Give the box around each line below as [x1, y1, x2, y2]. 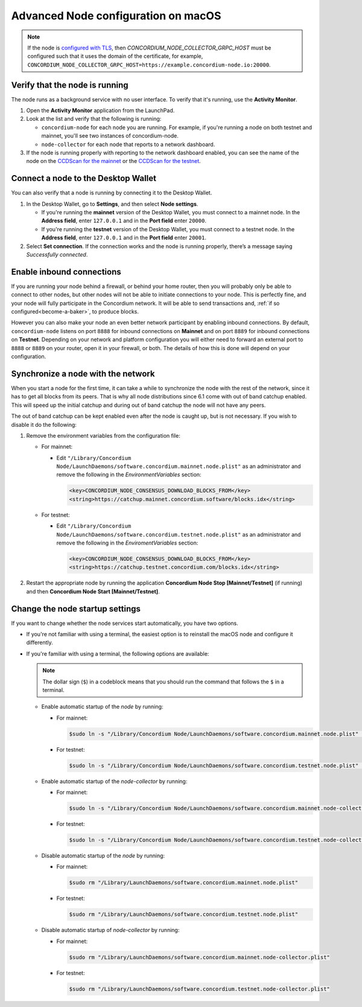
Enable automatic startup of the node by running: [41, 703, 164, 711]
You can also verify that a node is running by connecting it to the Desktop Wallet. [11, 189, 212, 196]
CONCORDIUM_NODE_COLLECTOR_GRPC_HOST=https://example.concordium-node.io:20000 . [27, 61, 271, 68]
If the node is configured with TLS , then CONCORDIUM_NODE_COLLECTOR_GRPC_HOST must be [27, 44, 271, 51]
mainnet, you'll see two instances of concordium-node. [41, 132, 179, 139]
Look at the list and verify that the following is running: [26, 115, 162, 123]
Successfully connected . [26, 251, 88, 258]
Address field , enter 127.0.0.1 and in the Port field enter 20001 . [41, 234, 206, 241]
